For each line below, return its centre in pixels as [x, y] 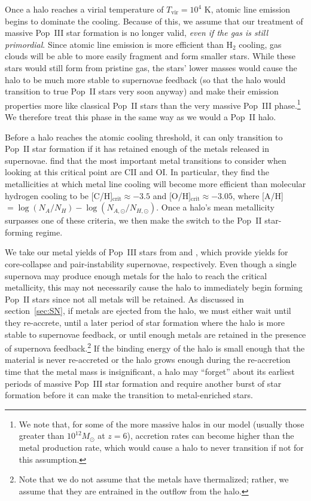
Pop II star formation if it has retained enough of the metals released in [137, 149]
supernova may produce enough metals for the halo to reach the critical [136, 275]
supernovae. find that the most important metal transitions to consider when [146, 160]
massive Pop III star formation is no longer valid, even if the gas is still [136, 33]
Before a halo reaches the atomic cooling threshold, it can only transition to [144, 137]
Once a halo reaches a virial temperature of [84, 9]
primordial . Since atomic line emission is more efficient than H [119, 44]
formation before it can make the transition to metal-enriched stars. [129, 395]
